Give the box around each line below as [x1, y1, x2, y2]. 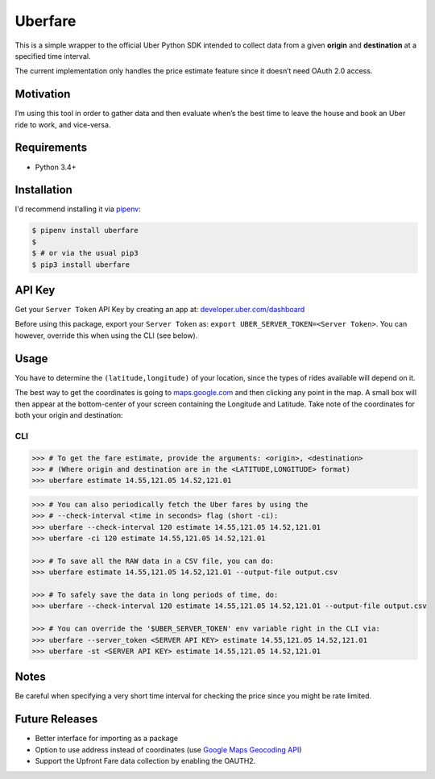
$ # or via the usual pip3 [31, 248, 139, 258]
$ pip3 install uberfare [31, 260, 130, 269]
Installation [14, 183, 72, 197]
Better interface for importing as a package [35, 734, 179, 744]
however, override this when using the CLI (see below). [14, 331, 198, 340]
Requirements [14, 141, 88, 155]
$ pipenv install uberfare [31, 226, 139, 235]
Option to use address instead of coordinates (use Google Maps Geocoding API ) [35, 744, 302, 754]
